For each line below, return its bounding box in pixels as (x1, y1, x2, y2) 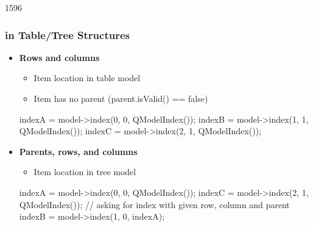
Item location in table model (33, 71, 141, 84)
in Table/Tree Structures (5, 27, 130, 42)
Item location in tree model (33, 165, 136, 178)
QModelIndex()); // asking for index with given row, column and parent (19, 198, 290, 211)
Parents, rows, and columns (19, 145, 138, 157)
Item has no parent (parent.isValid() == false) (33, 92, 208, 104)
